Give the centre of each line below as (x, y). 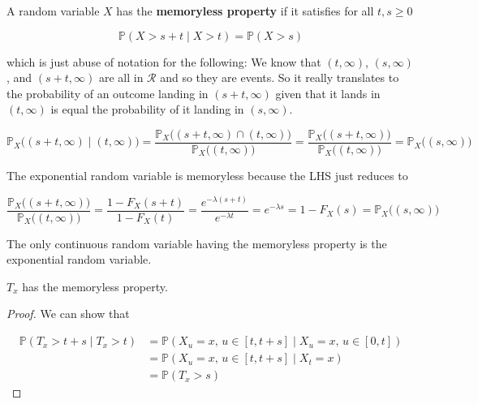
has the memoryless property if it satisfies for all (245, 11)
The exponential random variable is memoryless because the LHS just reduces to (207, 176)
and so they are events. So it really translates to (280, 77)
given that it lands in (328, 93)
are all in (121, 77)
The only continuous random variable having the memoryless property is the (197, 243)
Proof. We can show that (68, 314)
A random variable (53, 11)
